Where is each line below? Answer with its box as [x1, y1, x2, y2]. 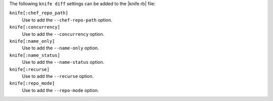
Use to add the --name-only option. [22, 45, 99, 51]
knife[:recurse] [9, 66, 50, 72]
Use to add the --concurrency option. [22, 31, 105, 37]
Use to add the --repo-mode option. [22, 87, 99, 93]
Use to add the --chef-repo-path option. [22, 17, 113, 23]
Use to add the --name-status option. [22, 59, 105, 65]
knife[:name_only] [9, 38, 55, 44]
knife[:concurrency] [9, 24, 61, 30]
